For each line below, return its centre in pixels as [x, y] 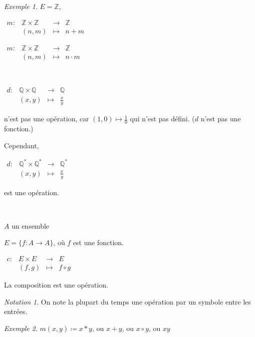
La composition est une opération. [56, 285]
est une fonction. [98, 242]
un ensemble [30, 225]
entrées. [16, 311]
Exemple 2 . [21, 328]
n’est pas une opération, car [47, 119]
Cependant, [22, 145]
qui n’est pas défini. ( [162, 119]
